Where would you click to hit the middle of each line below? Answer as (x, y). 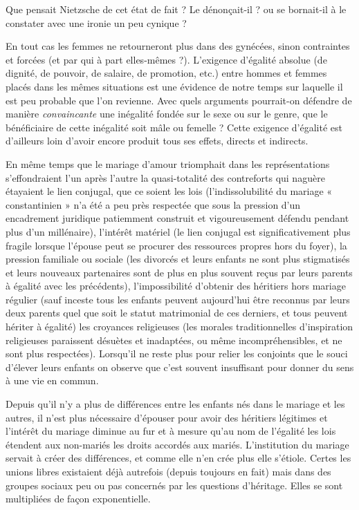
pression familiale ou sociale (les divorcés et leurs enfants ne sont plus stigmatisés (178, 259)
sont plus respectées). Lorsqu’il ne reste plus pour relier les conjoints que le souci (177, 353)
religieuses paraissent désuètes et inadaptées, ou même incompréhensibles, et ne (174, 340)
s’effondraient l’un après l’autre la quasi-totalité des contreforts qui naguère (165, 177)
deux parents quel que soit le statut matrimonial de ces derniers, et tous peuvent (177, 313)
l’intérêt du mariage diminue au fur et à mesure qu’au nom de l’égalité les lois (171, 431)
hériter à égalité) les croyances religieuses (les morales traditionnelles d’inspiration (179, 327)
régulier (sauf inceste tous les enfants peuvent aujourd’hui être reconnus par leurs (178, 299)
